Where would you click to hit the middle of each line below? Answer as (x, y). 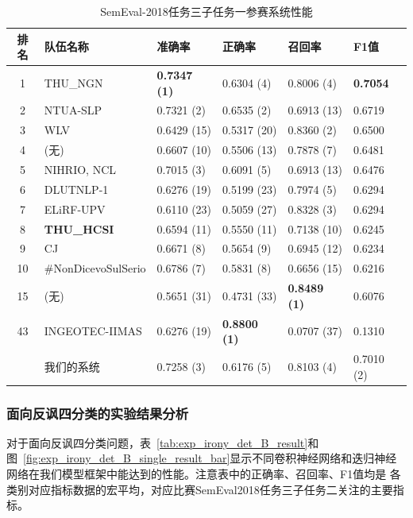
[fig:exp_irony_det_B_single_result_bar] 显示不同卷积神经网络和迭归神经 (210, 458)
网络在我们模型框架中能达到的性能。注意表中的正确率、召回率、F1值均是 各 (204, 474)
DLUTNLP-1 (76, 189)
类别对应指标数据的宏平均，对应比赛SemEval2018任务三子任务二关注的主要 (200, 489)
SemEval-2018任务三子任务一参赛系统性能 (206, 11)
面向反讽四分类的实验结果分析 (98, 413)
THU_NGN (73, 82)
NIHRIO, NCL (80, 169)
